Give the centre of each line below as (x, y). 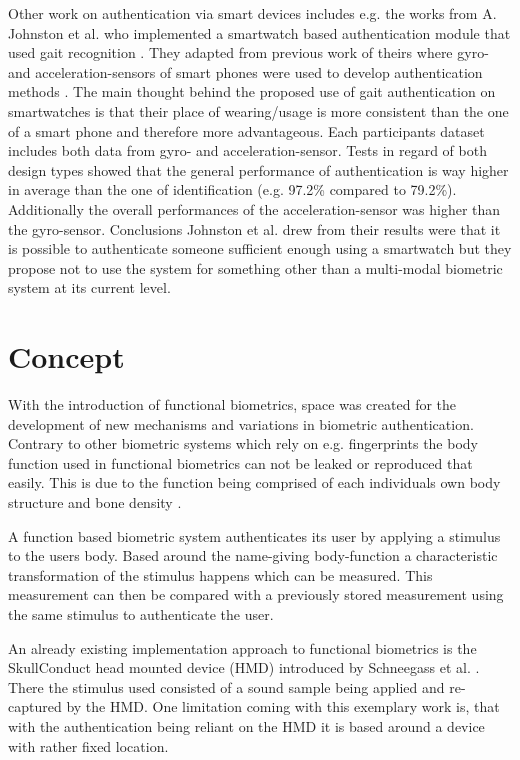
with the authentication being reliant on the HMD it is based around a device (246, 725)
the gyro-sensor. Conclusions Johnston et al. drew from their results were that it (254, 228)
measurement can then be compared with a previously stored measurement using (256, 594)
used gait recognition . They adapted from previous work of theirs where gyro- (248, 52)
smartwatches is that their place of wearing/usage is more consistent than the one (258, 110)
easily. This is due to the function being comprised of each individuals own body (254, 482)
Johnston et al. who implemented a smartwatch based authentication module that (259, 32)
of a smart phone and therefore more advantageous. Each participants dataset (246, 130)
